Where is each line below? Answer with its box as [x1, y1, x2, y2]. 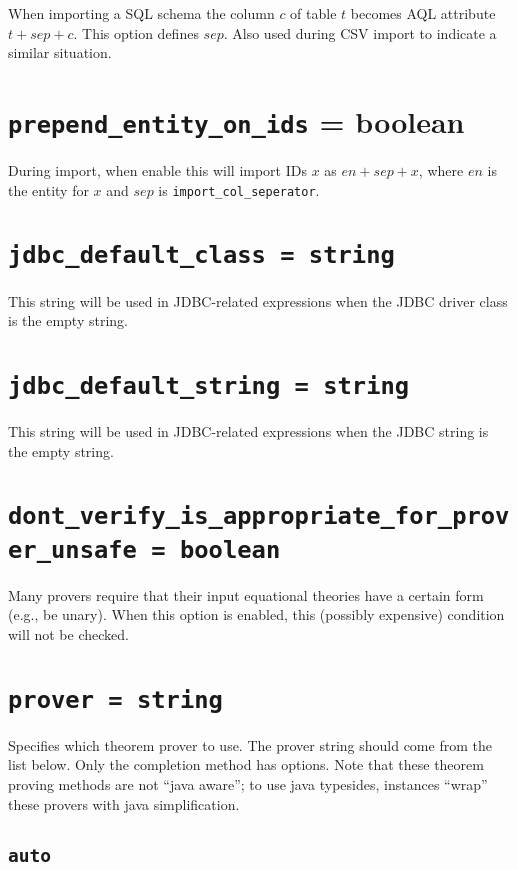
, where [418, 160, 464, 181]
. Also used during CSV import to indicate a [223, 22, 497, 43]
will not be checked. [8, 623, 129, 644]
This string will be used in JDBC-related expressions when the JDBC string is [8, 420, 489, 441]
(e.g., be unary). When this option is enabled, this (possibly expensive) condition [8, 604, 505, 625]
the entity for [8, 179, 89, 200]
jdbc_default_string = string [8, 371, 410, 400]
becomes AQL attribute [350, 3, 496, 23]
